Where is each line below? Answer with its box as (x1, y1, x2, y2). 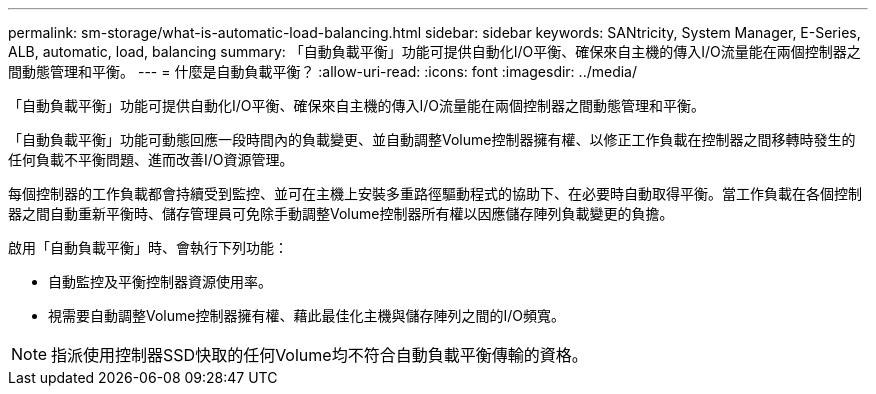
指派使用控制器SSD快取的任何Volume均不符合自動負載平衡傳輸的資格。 (51, 345, 588, 365)
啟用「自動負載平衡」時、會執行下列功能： (8, 239, 288, 256)
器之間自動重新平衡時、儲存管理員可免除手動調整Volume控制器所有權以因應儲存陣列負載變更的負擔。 (8, 205, 674, 222)
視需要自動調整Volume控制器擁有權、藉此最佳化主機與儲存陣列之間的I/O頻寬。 (48, 307, 565, 324)
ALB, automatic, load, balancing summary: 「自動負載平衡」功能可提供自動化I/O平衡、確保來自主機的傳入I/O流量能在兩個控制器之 (8, 43, 861, 60)
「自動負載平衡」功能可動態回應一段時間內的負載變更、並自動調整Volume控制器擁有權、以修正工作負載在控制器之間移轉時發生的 (8, 131, 856, 148)
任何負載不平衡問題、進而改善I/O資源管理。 (8, 151, 294, 168)
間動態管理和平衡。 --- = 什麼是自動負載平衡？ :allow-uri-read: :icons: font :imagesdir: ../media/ (8, 63, 638, 80)
